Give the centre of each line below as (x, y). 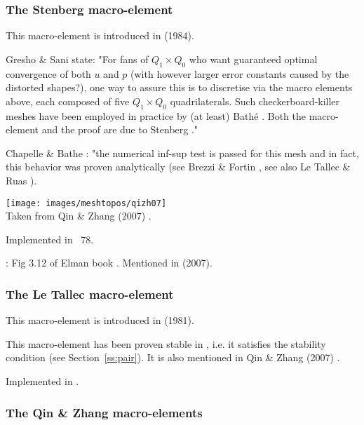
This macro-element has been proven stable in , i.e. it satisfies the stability (166, 343)
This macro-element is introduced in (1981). (100, 320)
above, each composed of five (68, 101)
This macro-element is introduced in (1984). (100, 35)
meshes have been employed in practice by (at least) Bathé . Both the (156, 115)
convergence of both (48, 73)
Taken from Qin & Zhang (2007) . (79, 216)
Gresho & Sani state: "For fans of (77, 59)
